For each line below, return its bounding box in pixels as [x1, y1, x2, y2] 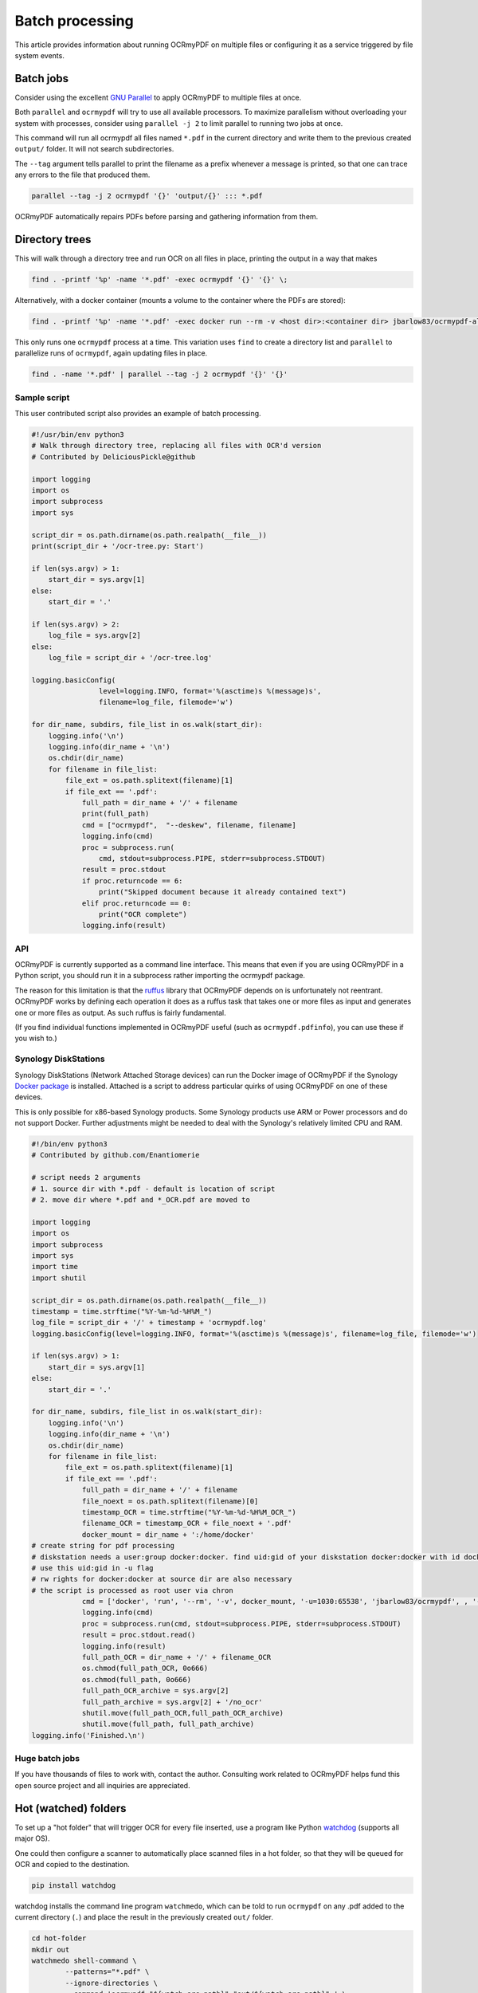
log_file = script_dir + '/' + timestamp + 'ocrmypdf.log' [31, 1318, 267, 1327]
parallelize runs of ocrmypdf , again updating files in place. [14, 348, 208, 358]
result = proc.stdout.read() [81, 1630, 196, 1640]
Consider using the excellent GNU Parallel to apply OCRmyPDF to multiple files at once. [14, 92, 302, 102]
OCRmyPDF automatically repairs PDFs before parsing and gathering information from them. [14, 212, 319, 222]
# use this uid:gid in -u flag [31, 1563, 155, 1572]
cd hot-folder [31, 1934, 87, 1943]
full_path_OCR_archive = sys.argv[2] [81, 1686, 229, 1696]
